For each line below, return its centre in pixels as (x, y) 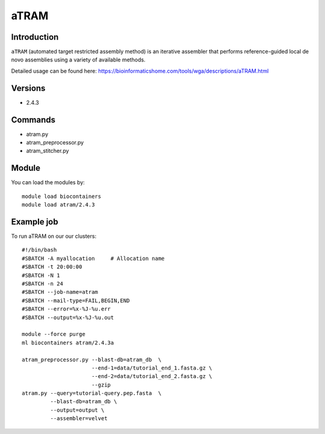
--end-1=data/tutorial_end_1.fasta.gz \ (152, 368)
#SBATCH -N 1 (41, 275)
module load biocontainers (62, 196)
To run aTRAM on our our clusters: (54, 236)
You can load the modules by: (48, 182)
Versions (28, 88)
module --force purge (54, 334)
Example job (35, 222)
